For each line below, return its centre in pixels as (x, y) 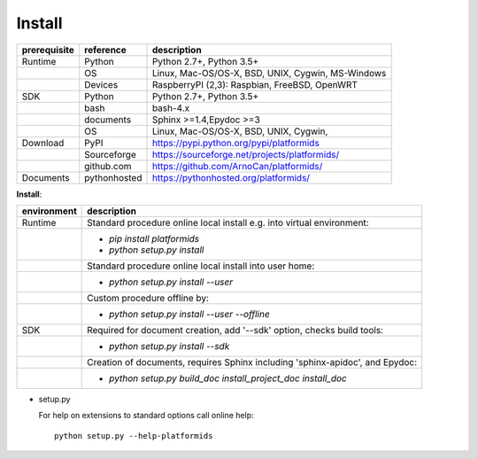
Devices (101, 84)
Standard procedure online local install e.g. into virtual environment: (228, 222)
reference (106, 50)
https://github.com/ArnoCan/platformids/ (237, 166)
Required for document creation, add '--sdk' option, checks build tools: (235, 330)
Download (43, 143)
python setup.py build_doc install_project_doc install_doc (228, 378)
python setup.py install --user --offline (189, 314)
